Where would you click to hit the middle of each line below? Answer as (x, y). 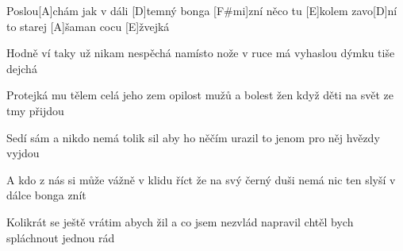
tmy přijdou (35, 110)
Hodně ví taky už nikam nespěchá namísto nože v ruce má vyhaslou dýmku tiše (201, 53)
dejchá (22, 68)
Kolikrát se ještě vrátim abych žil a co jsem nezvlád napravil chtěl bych (180, 221)
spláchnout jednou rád (61, 237)
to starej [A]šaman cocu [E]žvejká (88, 26)
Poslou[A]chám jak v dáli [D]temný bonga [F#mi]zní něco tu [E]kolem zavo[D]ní (202, 10)
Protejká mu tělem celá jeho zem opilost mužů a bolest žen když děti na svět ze (200, 95)
